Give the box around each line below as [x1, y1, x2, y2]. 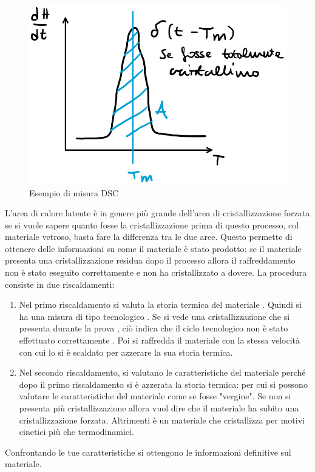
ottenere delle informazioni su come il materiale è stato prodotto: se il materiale [5, 242, 302, 254]
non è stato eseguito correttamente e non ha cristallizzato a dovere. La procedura [5, 266, 307, 279]
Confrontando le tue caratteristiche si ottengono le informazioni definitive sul [5, 445, 291, 458]
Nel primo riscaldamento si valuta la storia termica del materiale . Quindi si [19, 298, 302, 311]
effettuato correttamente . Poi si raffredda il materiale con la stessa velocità [19, 334, 300, 347]
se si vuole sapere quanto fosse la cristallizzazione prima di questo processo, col [5, 218, 299, 231]
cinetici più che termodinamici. [19, 425, 134, 438]
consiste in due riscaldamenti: [5, 278, 115, 290]
